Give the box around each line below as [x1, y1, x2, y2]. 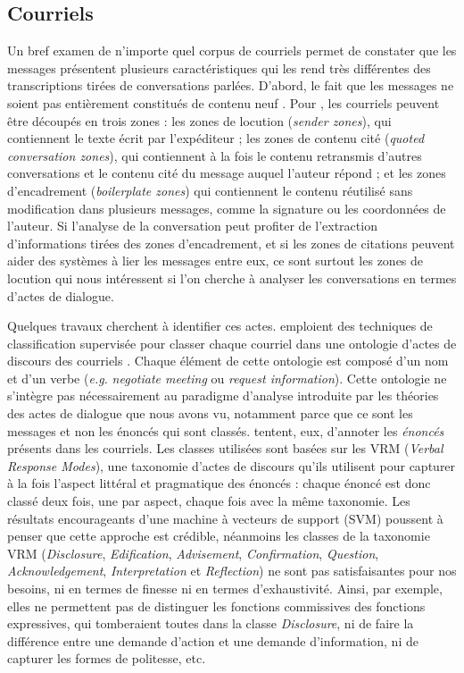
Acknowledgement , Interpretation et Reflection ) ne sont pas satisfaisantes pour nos [7, 561, 457, 580]
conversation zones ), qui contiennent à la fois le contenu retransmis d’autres [7, 146, 422, 164]
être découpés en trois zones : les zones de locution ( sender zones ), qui [7, 111, 392, 130]
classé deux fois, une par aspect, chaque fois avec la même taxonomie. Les [7, 492, 410, 510]
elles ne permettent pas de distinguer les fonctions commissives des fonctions [7, 596, 426, 615]
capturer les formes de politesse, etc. [7, 649, 206, 668]
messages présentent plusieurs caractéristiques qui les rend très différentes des [7, 58, 431, 77]
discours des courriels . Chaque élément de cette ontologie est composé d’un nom [7, 351, 449, 370]
